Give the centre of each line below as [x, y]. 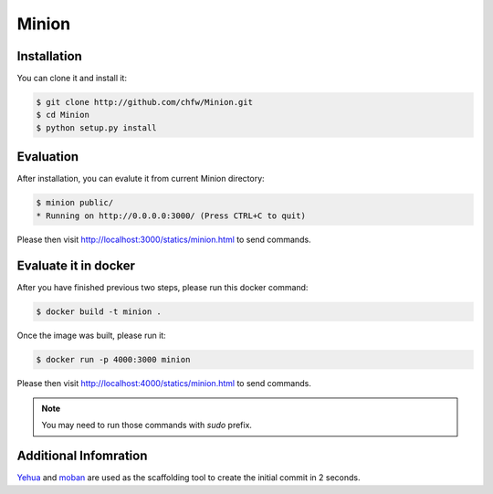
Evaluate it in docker [76, 265]
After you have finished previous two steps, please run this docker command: [163, 287]
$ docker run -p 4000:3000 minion [113, 359]
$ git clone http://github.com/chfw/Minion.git [144, 102]
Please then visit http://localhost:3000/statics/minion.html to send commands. [164, 239]
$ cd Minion [63, 115]
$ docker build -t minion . [99, 311]
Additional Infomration [82, 456]
